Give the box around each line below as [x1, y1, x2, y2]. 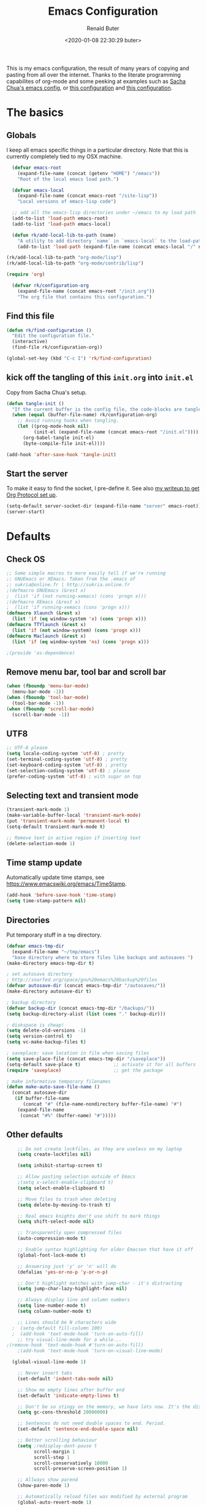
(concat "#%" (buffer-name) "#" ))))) [20, 1112, 116, 1118]
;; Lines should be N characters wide [17, 1319, 116, 1325]
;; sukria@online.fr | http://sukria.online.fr [6, 581, 131, 587]
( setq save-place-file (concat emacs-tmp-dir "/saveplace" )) [6, 1056, 166, 1062]
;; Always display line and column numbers [17, 1297, 131, 1303]
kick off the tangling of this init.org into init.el [6, 373, 194, 383]
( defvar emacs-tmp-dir [6, 943, 64, 949]
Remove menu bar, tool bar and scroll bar [6, 667, 167, 677]
